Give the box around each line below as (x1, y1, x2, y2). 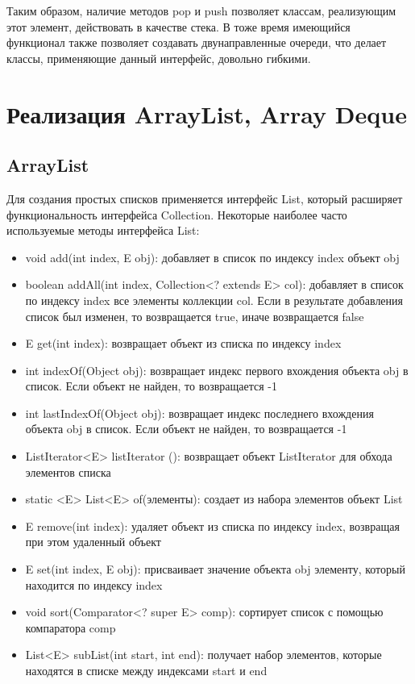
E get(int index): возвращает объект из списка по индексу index (25, 335, 342, 352)
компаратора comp (25, 619, 116, 636)
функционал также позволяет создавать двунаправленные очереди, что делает (6, 34, 387, 51)
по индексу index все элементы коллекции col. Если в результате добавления (25, 291, 404, 308)
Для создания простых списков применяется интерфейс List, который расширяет (6, 190, 403, 206)
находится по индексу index (25, 576, 163, 593)
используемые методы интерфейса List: (6, 222, 200, 239)
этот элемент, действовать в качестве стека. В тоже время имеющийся (6, 18, 351, 35)
